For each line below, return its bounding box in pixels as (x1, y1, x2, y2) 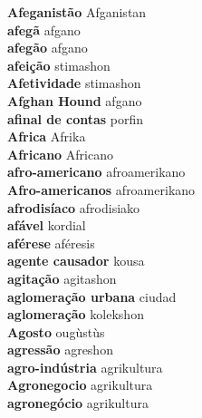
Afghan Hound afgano (7, 91, 142, 110)
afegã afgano (7, 20, 81, 39)
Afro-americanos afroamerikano (7, 180, 196, 199)
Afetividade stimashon (7, 73, 141, 92)
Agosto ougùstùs (7, 322, 105, 341)
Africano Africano (7, 144, 113, 163)
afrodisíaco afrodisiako (7, 198, 140, 217)
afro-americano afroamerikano (7, 162, 186, 181)
